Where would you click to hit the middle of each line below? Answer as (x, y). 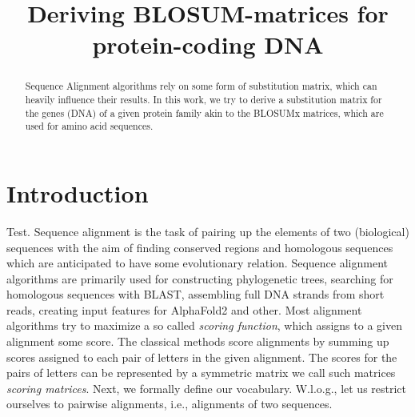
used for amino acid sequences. (89, 126)
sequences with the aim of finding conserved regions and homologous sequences (200, 247)
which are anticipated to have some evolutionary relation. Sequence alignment (197, 263)
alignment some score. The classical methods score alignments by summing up (198, 341)
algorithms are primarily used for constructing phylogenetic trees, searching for (200, 278)
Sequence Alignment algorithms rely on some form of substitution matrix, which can (201, 86)
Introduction (78, 192)
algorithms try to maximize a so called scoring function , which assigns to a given (204, 325)
